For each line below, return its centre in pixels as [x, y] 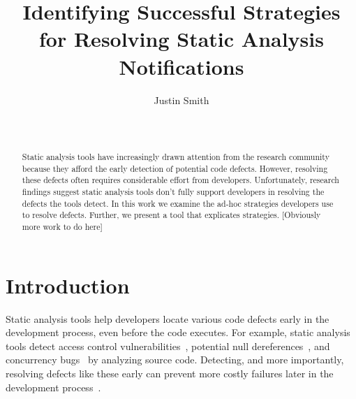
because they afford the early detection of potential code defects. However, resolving [175, 168]
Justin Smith [181, 100]
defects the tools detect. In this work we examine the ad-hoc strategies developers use [178, 203]
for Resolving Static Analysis [181, 39]
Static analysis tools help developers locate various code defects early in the [168, 318]
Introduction [68, 285]
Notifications [181, 66]
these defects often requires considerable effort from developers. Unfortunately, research [180, 180]
